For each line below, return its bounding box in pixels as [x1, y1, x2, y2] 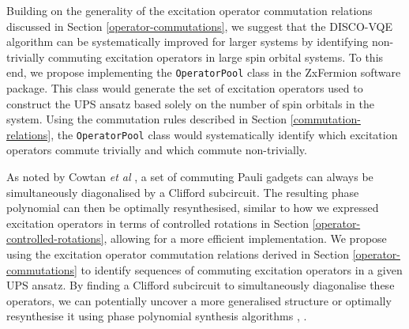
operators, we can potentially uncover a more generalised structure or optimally [6, 292, 392, 308]
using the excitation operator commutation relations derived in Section [6, 246, 349, 263]
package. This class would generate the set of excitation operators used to [6, 80, 363, 96]
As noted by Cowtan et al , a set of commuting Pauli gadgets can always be [6, 168, 373, 185]
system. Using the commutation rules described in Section [6, 111, 287, 127]
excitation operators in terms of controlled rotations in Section [6, 214, 310, 231]
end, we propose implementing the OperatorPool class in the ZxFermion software [6, 64, 401, 81]
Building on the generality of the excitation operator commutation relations [6, 2, 373, 18]
